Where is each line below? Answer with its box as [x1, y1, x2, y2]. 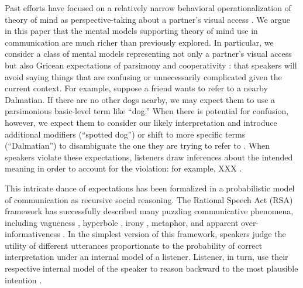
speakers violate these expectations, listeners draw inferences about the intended [5, 150, 293, 163]
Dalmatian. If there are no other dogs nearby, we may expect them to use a [5, 93, 276, 105]
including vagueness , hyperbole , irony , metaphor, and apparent [5, 216, 239, 228]
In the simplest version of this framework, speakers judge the [67, 228, 286, 240]
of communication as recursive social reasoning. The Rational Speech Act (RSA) [5, 193, 293, 205]
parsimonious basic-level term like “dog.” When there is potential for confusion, [5, 105, 289, 117]
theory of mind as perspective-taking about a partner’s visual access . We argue [5, 13, 290, 25]
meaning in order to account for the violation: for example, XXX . [5, 162, 242, 174]
